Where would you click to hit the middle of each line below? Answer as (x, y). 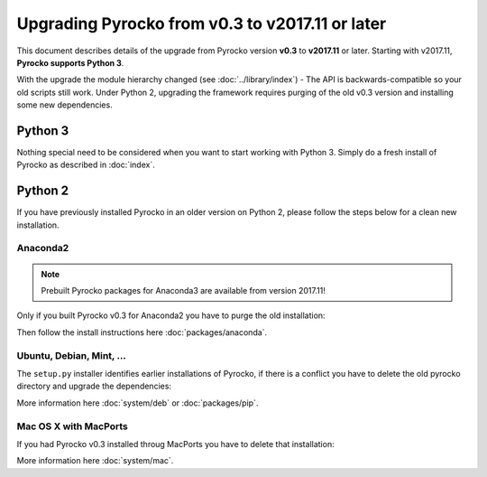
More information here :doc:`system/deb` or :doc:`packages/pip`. (138, 403)
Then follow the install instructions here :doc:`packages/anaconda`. (142, 332)
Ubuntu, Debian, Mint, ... (71, 355)
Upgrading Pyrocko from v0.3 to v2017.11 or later (202, 23)
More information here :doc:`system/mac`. (95, 461)
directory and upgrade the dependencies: (94, 386)
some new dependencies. (64, 105)
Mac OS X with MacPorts (72, 426)
